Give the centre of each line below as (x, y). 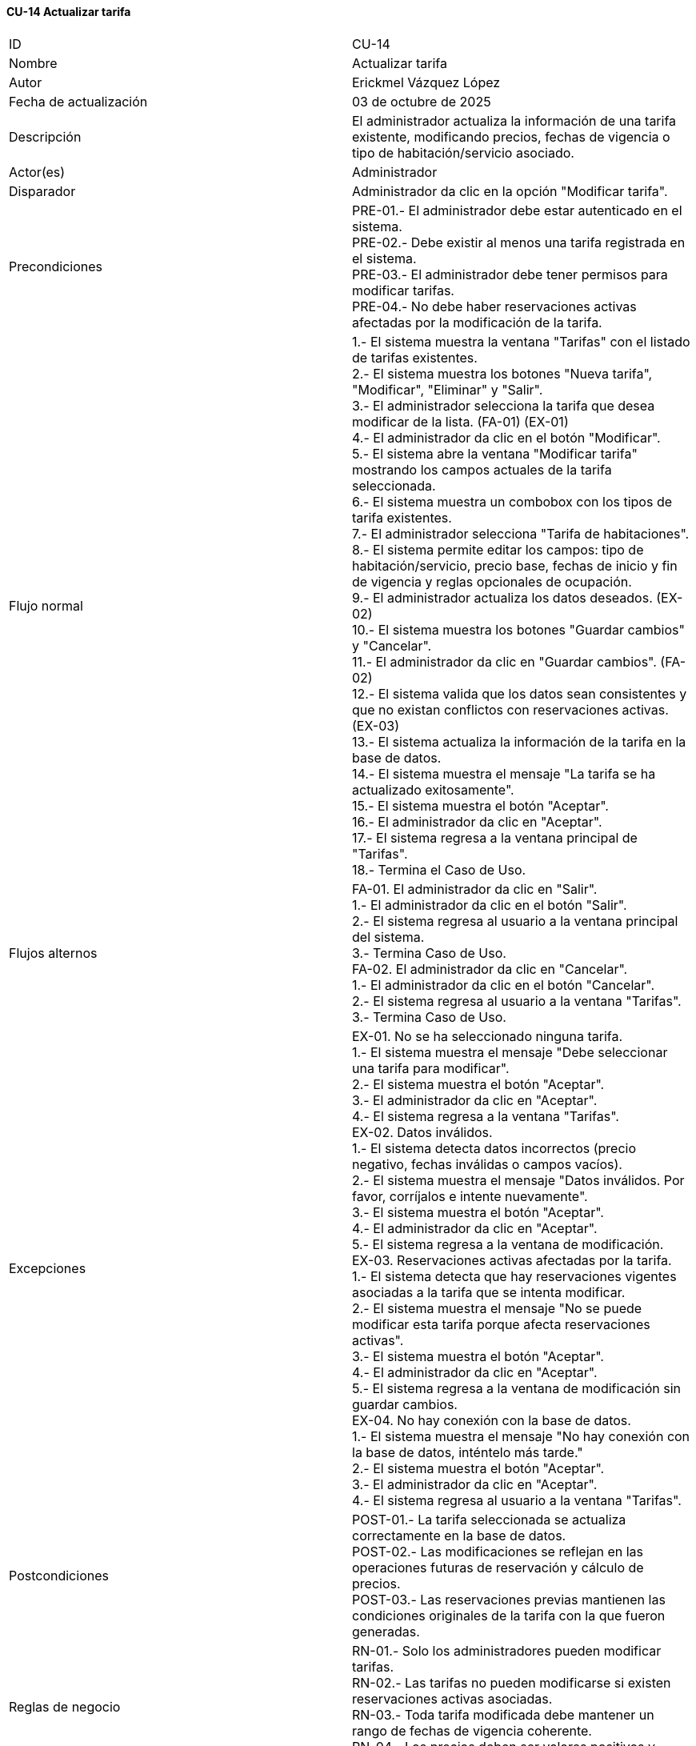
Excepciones (48, 1268)
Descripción (45, 136)
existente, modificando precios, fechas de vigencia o (511, 136)
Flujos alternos (53, 953)
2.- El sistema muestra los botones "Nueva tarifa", (502, 373)
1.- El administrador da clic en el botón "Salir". (490, 905)
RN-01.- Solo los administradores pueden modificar (507, 1650)
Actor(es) (37, 172)
